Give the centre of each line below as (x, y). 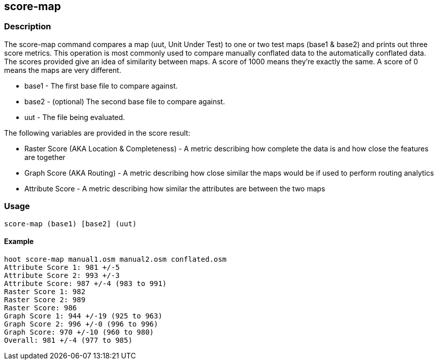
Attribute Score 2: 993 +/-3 (62, 275)
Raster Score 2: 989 (45, 299)
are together (45, 157)
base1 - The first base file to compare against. (101, 86)
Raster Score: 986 (41, 308)
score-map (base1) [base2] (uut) (71, 224)
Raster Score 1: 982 (45, 291)
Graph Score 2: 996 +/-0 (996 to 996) (81, 324)
